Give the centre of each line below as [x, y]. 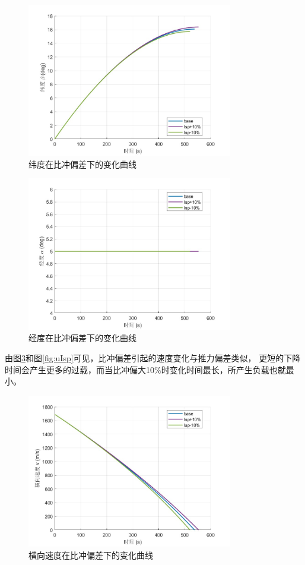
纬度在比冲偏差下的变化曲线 [82, 164]
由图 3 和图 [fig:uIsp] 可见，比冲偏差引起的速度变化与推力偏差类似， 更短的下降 [153, 357]
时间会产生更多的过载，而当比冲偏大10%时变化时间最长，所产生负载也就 [145, 369]
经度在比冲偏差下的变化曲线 [82, 338]
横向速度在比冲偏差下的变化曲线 [91, 555]
